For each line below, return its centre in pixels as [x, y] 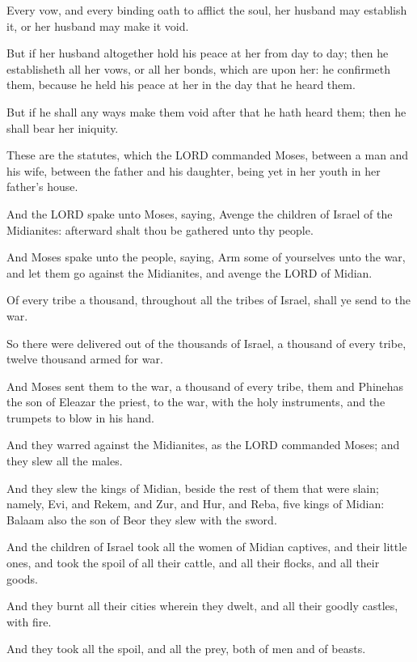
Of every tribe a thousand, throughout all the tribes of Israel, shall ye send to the [208, 300]
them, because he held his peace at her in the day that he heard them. [181, 85]
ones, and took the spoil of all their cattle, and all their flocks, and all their [193, 563]
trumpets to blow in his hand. [80, 417]
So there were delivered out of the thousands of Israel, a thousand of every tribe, [206, 343]
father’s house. [42, 187]
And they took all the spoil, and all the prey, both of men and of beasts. [186, 649]
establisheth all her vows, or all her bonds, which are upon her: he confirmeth [199, 68]
